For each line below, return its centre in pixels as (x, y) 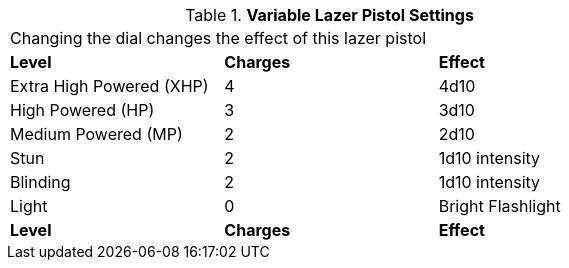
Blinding (40, 182)
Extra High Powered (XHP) (109, 86)
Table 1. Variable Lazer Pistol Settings (329, 15)
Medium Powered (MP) (96, 134)
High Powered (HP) (82, 110)
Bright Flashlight (499, 206)
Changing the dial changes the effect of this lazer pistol (218, 38)
